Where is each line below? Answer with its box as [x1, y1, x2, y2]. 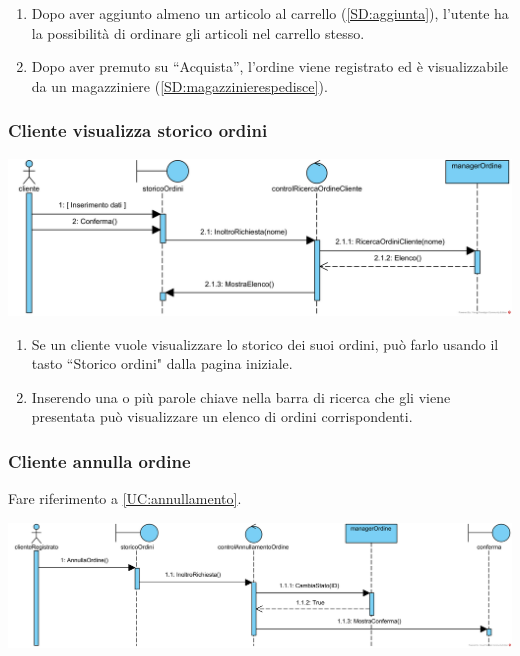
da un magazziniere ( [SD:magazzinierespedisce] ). [31, 75, 328, 96]
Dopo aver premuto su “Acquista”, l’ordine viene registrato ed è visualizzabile [31, 56, 509, 77]
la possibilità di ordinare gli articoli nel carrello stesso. [31, 22, 365, 43]
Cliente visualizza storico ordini [8, 118, 268, 143]
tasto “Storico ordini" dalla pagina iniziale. [31, 353, 293, 374]
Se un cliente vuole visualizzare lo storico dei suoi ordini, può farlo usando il [31, 333, 499, 354]
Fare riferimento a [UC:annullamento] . [8, 488, 242, 509]
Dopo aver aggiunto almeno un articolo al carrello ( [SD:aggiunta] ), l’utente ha [31, 3, 509, 23]
